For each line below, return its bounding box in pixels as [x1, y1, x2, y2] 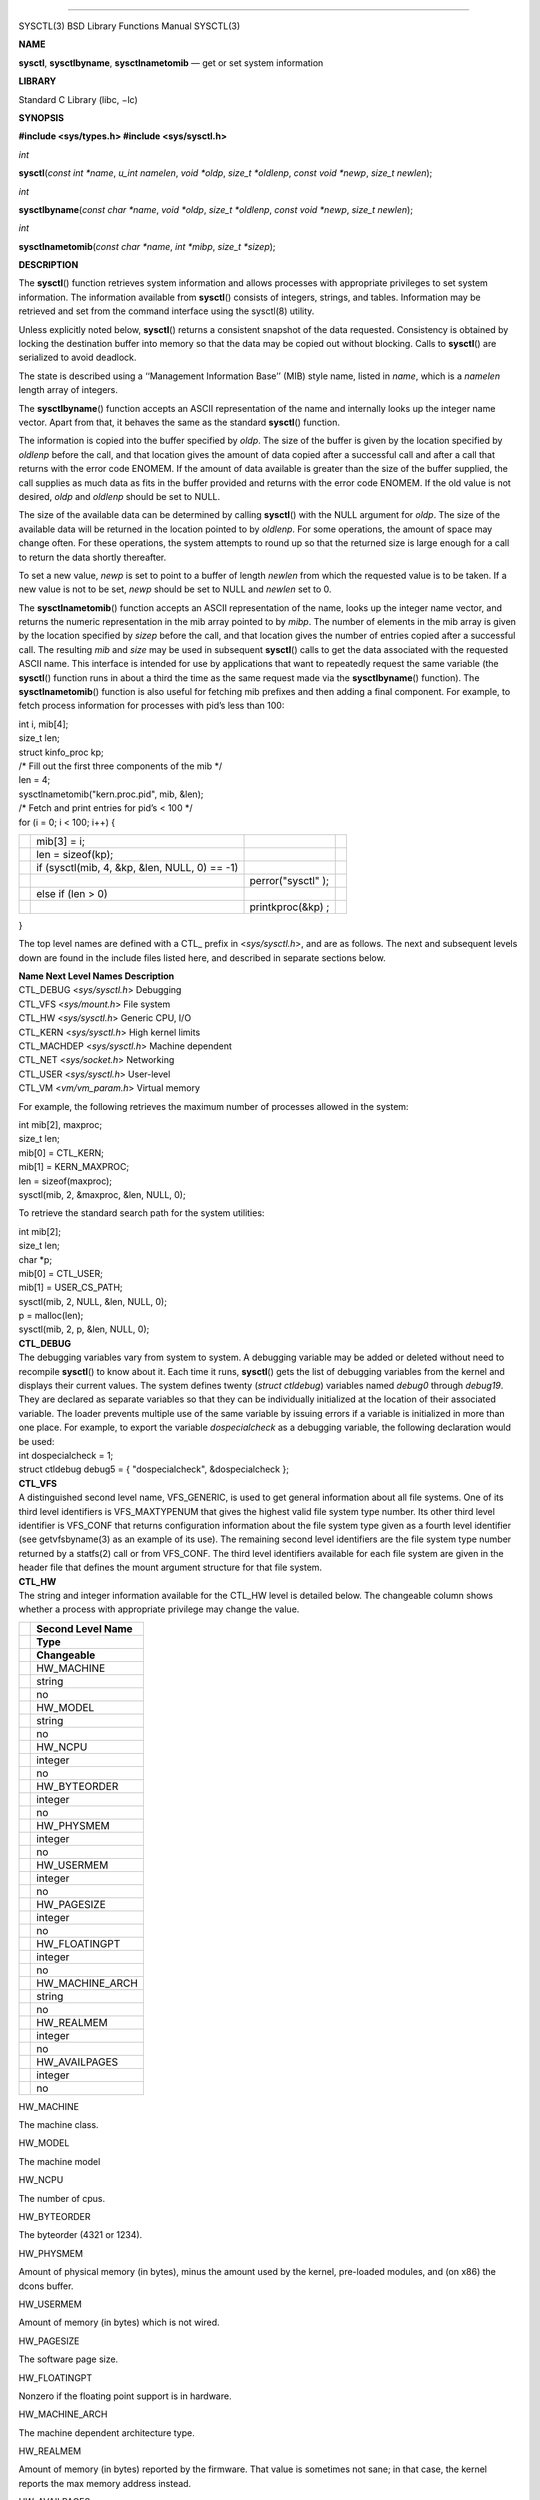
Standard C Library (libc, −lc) [18, 93, 139, 105]
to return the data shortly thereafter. [18, 551, 167, 563]
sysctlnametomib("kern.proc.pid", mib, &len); [18, 788, 204, 800]
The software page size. [18, 2353, 119, 2365]
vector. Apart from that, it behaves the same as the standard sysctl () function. [18, 416, 340, 428]
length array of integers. [18, 384, 119, 396]
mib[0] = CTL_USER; [18, 1267, 104, 1279]
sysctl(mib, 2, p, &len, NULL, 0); [18, 1323, 150, 1335]
